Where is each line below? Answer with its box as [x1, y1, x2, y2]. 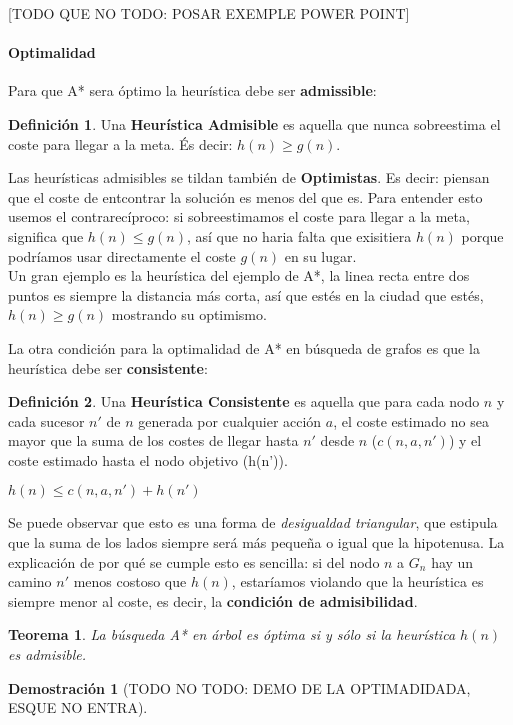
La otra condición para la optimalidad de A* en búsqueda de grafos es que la [8, 337, 480, 358]
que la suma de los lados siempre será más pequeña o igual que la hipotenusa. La [8, 532, 505, 553]
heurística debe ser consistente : [8, 357, 208, 378]
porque [461, 225, 504, 246]
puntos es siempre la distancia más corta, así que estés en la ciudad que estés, [8, 284, 484, 305]
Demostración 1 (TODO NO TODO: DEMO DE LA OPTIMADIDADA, [8, 677, 471, 698]
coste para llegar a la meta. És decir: [8, 133, 233, 154]
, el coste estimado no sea [333, 410, 489, 431]
